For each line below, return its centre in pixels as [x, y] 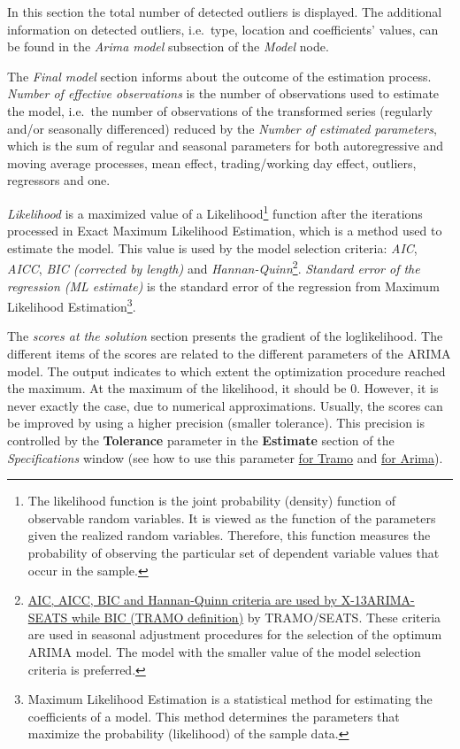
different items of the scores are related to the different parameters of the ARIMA [229, 354]
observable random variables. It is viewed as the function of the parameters [232, 517]
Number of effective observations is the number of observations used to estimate [223, 93]
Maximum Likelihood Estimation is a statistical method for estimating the [230, 699]
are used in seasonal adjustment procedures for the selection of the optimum [235, 634]
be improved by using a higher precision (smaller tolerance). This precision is [216, 423]
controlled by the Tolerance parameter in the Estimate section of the [201, 440]
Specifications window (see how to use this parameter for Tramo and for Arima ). [225, 457]
